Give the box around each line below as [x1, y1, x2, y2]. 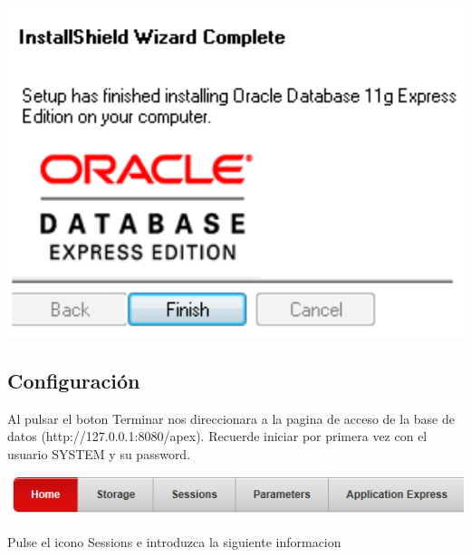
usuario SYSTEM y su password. [7, 444, 191, 463]
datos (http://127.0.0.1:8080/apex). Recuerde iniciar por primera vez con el [7, 427, 428, 446]
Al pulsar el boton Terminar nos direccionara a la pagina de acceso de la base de [7, 408, 455, 427]
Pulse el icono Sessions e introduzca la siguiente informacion [7, 532, 341, 551]
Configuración [7, 366, 140, 394]
